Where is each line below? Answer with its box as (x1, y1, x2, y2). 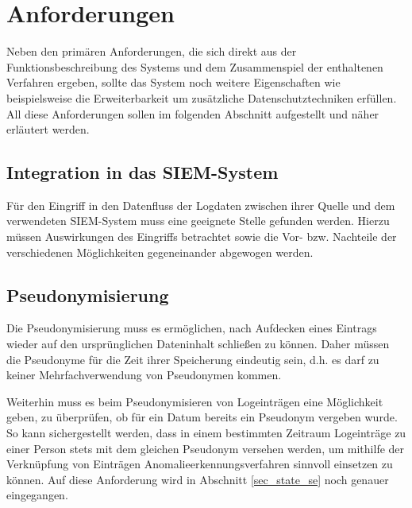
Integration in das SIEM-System (6, 160, 279, 184)
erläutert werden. (6, 121, 90, 138)
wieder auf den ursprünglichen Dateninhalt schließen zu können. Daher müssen (6, 335, 390, 352)
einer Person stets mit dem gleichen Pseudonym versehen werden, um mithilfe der (6, 440, 405, 456)
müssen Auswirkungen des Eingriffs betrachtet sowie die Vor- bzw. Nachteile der (6, 228, 397, 245)
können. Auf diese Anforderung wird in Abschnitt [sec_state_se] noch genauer (6, 471, 389, 487)
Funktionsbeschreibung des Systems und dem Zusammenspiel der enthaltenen (6, 58, 383, 75)
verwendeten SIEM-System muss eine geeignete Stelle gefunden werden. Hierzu (6, 212, 390, 229)
